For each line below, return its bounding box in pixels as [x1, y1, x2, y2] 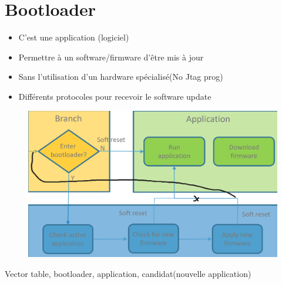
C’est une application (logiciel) [18, 31, 129, 43]
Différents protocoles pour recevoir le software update [18, 90, 211, 102]
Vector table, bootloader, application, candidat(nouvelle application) [5, 268, 251, 280]
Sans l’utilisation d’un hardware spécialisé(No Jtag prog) [18, 70, 223, 83]
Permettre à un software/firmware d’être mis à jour [18, 50, 204, 63]
